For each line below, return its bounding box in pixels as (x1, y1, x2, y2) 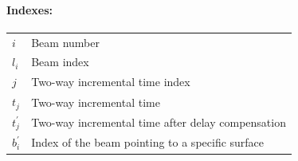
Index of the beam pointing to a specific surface (31, 134, 265, 151)
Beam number (31, 33, 100, 50)
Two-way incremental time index (31, 73, 190, 90)
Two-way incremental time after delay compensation (31, 114, 286, 131)
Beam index (31, 53, 89, 70)
